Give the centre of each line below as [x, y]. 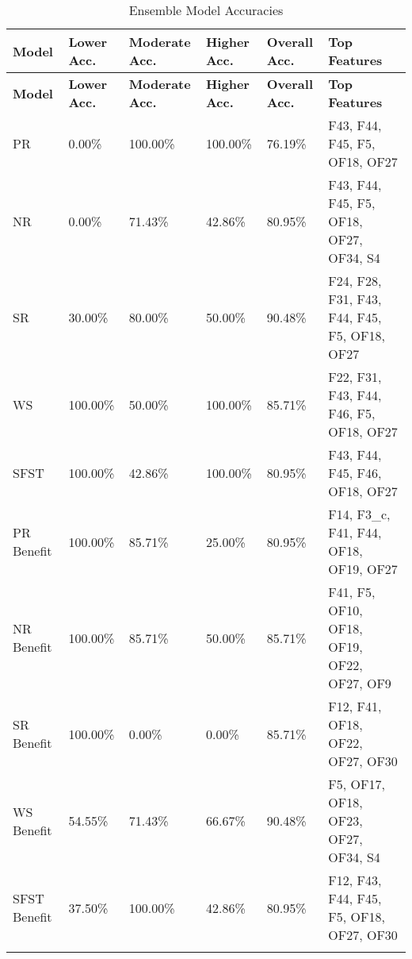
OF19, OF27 [363, 569]
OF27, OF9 [360, 683]
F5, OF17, [357, 784]
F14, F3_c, [359, 514]
